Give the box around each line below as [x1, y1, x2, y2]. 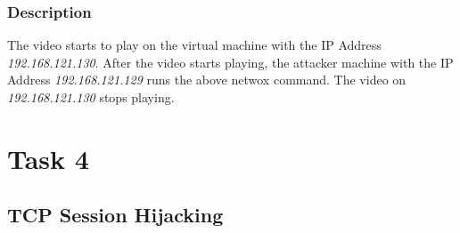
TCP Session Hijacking [7, 201, 224, 229]
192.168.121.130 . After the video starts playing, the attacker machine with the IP [7, 52, 454, 71]
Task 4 [7, 140, 89, 176]
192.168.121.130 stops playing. [7, 88, 175, 106]
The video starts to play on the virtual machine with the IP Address [7, 36, 382, 54]
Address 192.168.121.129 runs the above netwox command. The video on [7, 70, 407, 89]
